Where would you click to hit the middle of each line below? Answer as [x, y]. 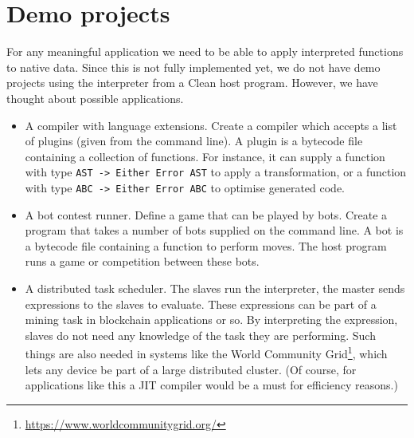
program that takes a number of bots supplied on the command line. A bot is [214, 230]
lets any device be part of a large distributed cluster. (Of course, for [191, 369]
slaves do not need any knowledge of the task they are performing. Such [200, 335]
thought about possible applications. [95, 98]
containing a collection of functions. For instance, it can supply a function [205, 156]
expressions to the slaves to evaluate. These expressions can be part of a [201, 304]
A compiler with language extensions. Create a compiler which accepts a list [211, 125]
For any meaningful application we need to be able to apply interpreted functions [205, 51]
